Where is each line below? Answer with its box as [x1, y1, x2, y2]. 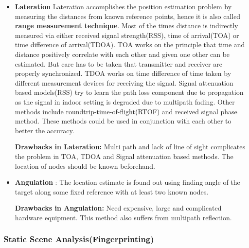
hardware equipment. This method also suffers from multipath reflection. [15, 212, 232, 222]
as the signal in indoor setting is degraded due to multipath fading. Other [15, 96, 235, 106]
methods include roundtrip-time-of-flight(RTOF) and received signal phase [15, 106, 237, 116]
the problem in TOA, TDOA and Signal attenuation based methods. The [15, 151, 233, 161]
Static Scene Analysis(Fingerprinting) [3, 233, 154, 245]
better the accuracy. [15, 125, 74, 135]
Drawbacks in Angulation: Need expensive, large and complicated [15, 203, 222, 213]
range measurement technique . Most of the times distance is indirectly [15, 20, 238, 31]
